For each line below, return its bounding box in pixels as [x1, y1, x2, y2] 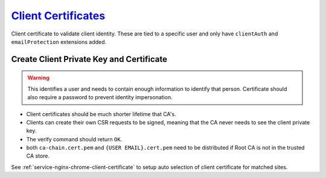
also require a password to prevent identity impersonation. [27, 94, 173, 101]
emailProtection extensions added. [11, 38, 107, 45]
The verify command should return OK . [26, 135, 123, 143]
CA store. [26, 152, 50, 159]
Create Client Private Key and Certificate [11, 54, 167, 64]
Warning [27, 74, 50, 81]
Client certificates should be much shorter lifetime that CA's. [26, 110, 176, 117]
